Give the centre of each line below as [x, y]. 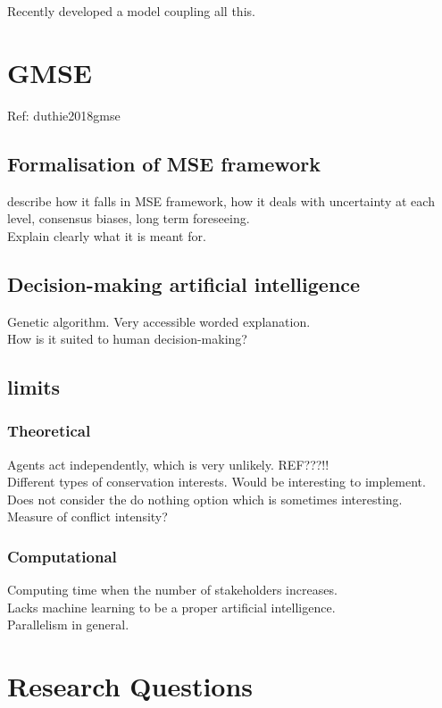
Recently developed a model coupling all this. [131, 11]
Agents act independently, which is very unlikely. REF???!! [168, 464]
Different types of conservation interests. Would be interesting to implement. [217, 482]
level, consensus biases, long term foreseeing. [129, 218]
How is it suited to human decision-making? [127, 339]
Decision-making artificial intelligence [184, 283]
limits [34, 387]
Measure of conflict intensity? [88, 516]
